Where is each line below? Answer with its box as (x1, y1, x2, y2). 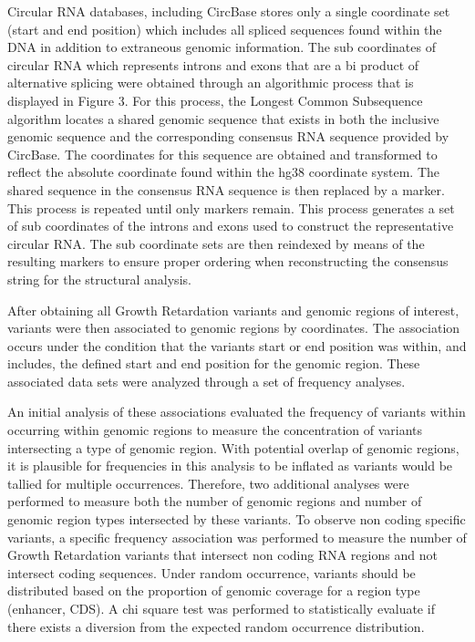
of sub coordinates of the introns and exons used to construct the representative (7, 216, 454, 235)
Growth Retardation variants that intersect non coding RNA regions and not (7, 545, 438, 564)
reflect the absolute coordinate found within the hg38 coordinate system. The (7, 162, 440, 181)
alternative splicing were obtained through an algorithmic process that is (7, 73, 414, 92)
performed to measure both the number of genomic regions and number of (7, 492, 422, 511)
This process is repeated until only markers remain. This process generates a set (7, 198, 455, 217)
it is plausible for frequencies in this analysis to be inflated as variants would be (7, 456, 453, 475)
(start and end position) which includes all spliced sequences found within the (7, 19, 442, 38)
